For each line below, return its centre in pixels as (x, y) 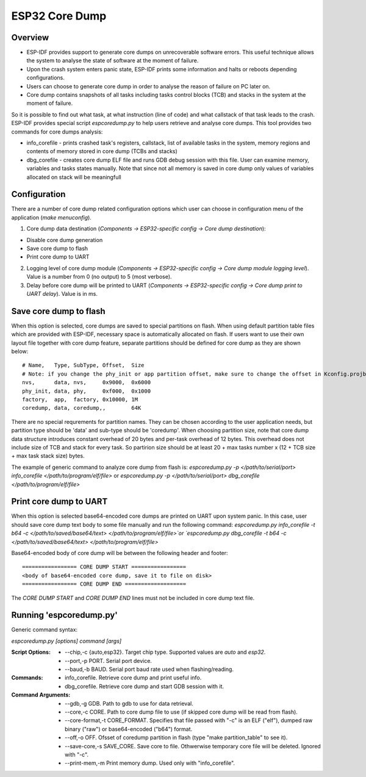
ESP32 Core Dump (59, 16)
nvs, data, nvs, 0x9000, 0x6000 (87, 382)
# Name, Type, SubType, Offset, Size (83, 365)
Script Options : (31, 652)
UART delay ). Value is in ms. (62, 293)
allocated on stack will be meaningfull (74, 177)
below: (20, 351)
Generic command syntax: (45, 630)
